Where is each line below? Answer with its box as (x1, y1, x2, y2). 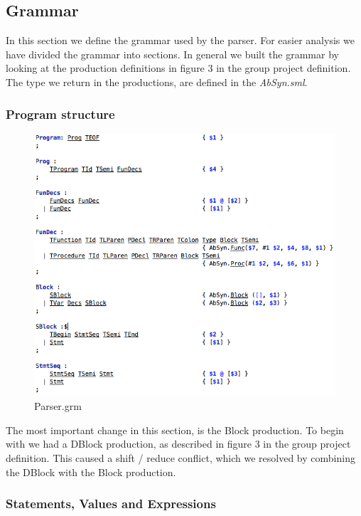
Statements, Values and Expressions (6, 495, 216, 512)
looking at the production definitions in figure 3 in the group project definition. (6, 60, 351, 75)
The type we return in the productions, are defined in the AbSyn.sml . (6, 74, 308, 89)
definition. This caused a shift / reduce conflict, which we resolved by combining (6, 450, 355, 465)
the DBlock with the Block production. (6, 464, 176, 479)
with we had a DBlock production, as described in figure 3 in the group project (6, 436, 351, 451)
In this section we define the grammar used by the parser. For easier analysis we (6, 33, 355, 48)
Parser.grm (34, 399, 82, 414)
